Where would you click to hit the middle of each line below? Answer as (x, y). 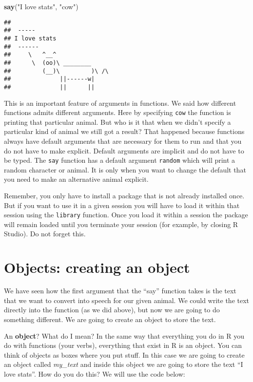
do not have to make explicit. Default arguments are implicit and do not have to (124, 150)
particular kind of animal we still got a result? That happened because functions (124, 131)
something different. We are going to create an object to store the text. (110, 319)
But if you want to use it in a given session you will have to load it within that (122, 205)
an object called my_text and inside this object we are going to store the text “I (124, 364)
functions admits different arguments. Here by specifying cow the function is (117, 112)
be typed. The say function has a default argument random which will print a (120, 160)
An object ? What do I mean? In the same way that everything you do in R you (124, 335)
